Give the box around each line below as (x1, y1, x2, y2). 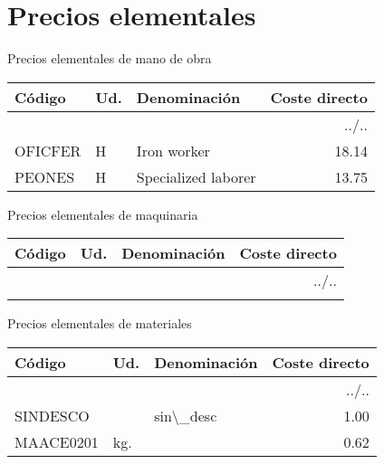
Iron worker (136, 139, 210, 161)
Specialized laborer (136, 166, 256, 187)
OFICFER (14, 139, 82, 161)
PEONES (14, 166, 75, 187)
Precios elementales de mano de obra (7, 49, 212, 68)
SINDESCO (14, 404, 90, 426)
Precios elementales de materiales (7, 314, 192, 333)
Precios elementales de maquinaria (7, 204, 198, 223)
